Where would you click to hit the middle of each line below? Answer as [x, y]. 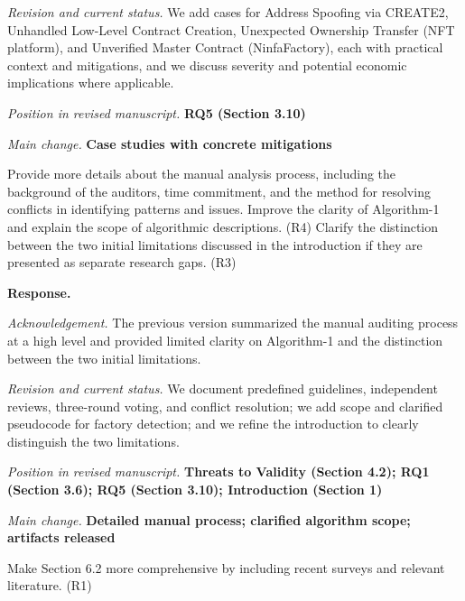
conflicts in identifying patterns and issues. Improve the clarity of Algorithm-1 [223, 209]
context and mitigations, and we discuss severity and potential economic [207, 65]
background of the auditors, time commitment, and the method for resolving [219, 191]
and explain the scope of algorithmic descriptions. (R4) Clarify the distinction [223, 226]
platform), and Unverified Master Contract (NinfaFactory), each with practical [225, 47]
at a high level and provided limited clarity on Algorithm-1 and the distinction [225, 340]
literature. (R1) [50, 585]
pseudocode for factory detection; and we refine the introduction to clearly [213, 424]
